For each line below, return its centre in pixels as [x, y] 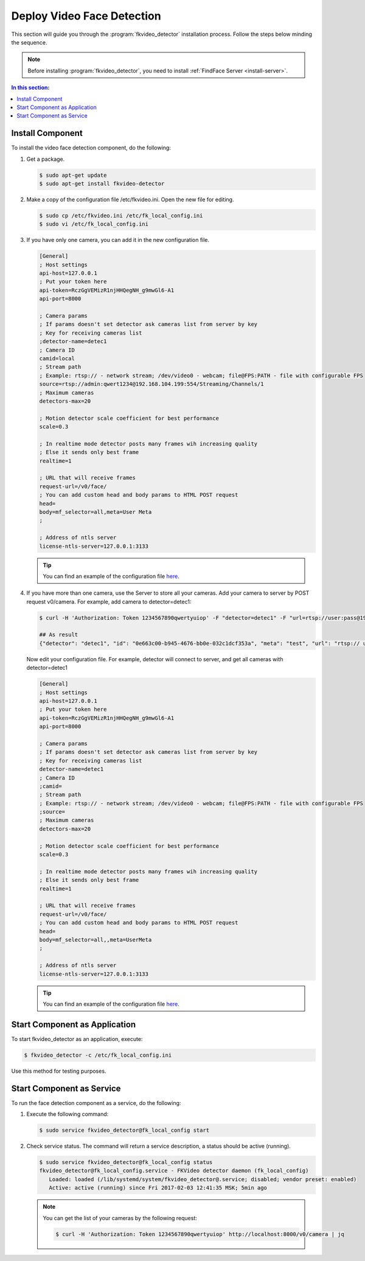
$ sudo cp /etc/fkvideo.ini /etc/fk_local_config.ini [121, 215]
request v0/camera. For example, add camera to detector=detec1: [109, 602]
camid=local [57, 358]
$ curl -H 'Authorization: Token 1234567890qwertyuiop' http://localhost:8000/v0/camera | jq [200, 1234]
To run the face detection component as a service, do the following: [96, 1103]
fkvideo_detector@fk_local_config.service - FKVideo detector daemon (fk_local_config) [174, 1171]
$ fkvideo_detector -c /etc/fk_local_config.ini [98, 1055]
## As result [59, 635]
